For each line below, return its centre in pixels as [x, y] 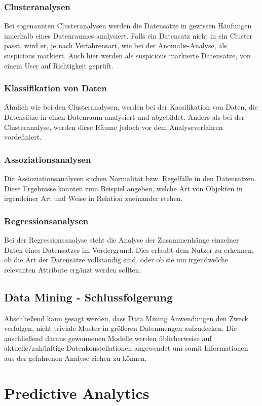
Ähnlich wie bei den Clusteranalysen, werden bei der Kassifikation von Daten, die [131, 107]
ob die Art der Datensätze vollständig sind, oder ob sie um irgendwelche [116, 260]
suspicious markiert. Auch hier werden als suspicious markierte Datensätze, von [127, 55]
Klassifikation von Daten [55, 88]
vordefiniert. [23, 137]
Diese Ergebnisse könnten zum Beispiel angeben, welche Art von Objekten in [123, 188]
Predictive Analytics [77, 393]
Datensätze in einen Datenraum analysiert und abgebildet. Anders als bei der [124, 117]
